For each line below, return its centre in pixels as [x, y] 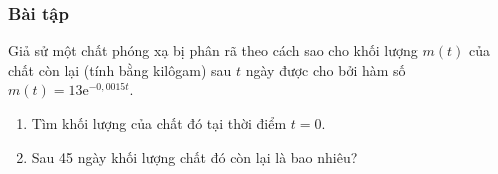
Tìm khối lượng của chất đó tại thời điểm [159, 123]
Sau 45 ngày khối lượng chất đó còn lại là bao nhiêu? [194, 156]
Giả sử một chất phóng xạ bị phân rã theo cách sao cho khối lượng [213, 50]
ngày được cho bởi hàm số [325, 69]
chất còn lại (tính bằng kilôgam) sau [120, 69]
